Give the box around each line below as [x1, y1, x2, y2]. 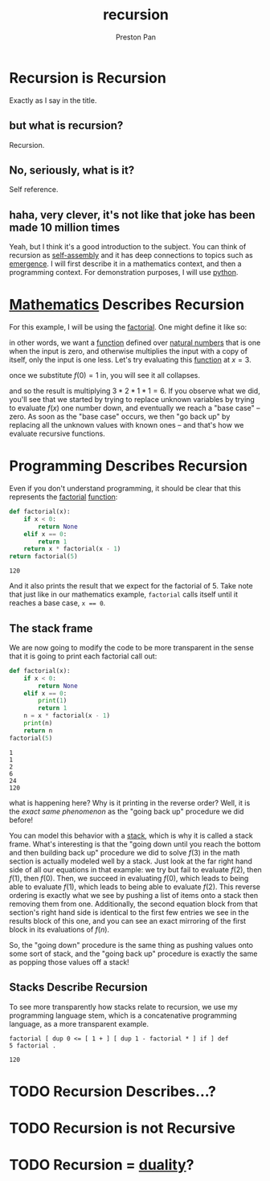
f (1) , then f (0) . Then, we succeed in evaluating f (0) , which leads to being [9, 873, 249, 883]
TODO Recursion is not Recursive [9, 1119, 235, 1137]
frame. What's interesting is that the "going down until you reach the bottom [9, 839, 261, 849]
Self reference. [9, 185, 59, 195]
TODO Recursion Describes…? [9, 1082, 216, 1101]
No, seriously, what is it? [9, 163, 135, 177]
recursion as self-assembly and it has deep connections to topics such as [9, 251, 253, 260]
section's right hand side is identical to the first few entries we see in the [9, 907, 250, 917]
